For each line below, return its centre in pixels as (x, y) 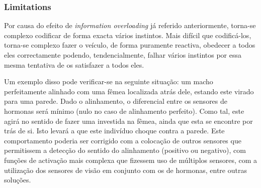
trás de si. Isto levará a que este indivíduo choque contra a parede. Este (114, 131)
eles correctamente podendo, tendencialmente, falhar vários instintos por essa (123, 55)
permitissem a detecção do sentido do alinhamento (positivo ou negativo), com (125, 150)
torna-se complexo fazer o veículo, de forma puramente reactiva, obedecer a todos (130, 45)
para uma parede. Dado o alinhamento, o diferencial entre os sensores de (116, 101)
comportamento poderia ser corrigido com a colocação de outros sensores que (123, 140)
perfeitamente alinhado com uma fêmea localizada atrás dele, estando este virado (129, 91)
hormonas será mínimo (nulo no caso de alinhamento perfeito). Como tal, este (124, 111)
